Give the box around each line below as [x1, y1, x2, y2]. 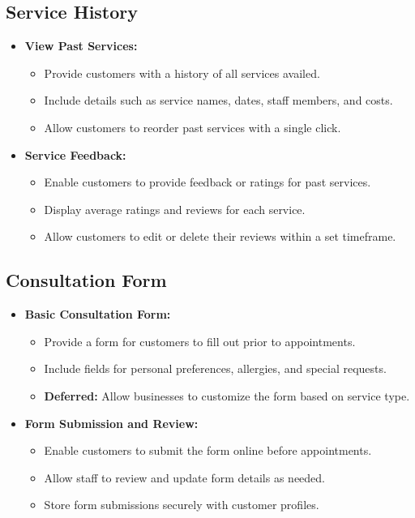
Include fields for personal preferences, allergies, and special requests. [44, 360, 387, 377]
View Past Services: [24, 37, 138, 54]
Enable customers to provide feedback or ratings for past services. [44, 173, 371, 191]
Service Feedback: [24, 146, 126, 163]
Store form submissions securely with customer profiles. [44, 496, 319, 513]
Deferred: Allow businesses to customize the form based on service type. [44, 387, 410, 404]
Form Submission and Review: [24, 414, 199, 431]
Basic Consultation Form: [24, 306, 171, 323]
